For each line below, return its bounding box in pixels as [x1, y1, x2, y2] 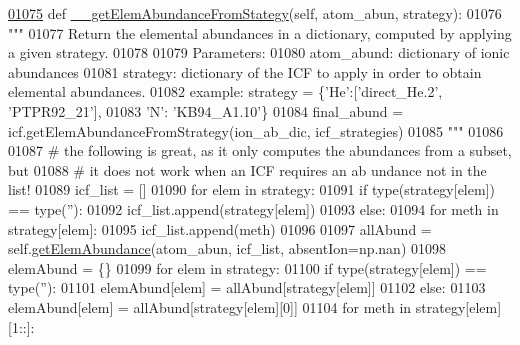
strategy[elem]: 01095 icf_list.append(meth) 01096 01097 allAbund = [8, 218, 432, 239]
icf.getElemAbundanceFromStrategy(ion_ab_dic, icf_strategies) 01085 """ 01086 [8, 120, 504, 141]
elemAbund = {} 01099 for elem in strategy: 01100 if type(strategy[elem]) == [8, 257, 487, 278]
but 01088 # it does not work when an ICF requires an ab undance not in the [8, 159, 487, 180]
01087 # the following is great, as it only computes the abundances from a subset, [8, 140, 512, 161]
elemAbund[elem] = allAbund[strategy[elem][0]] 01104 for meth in [8, 296, 412, 317]
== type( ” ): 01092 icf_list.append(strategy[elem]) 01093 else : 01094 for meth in [8, 198, 499, 219]
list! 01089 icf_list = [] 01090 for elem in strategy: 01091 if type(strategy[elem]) [8, 179, 495, 200]
